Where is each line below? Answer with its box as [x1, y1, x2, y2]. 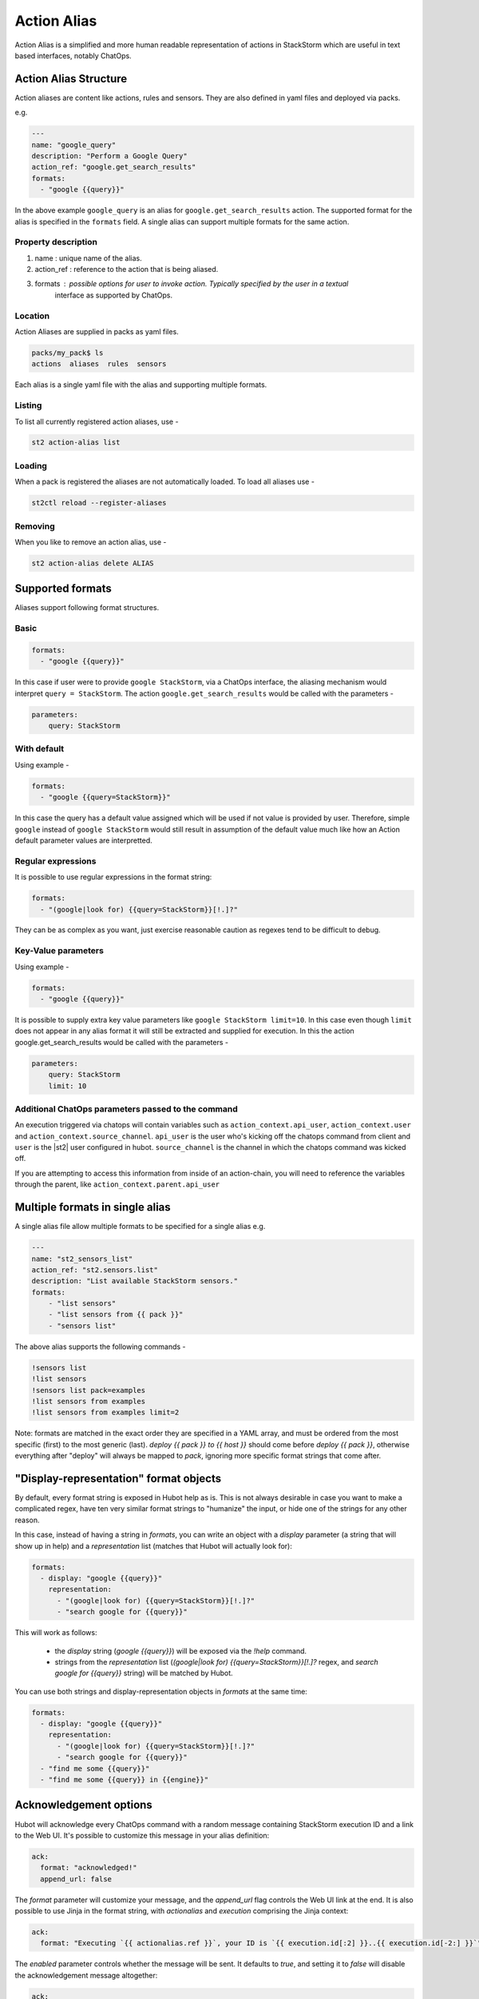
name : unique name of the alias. [34, 253, 143, 263]
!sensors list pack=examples [31, 1386, 146, 1395]
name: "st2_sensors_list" [31, 1254, 133, 1263]
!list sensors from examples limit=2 [31, 1408, 180, 1417]
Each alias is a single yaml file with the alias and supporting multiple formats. [14, 380, 267, 389]
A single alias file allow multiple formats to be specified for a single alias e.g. [14, 1222, 266, 1231]
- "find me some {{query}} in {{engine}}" [40, 1775, 209, 1785]
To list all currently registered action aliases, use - [14, 417, 179, 426]
